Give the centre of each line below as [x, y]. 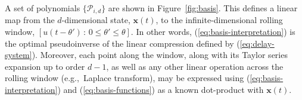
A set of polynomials [43, 8]
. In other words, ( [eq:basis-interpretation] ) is [213, 32]
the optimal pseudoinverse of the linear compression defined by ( [122, 43]
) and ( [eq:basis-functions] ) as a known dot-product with [161, 90]
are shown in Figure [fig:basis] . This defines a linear [203, 8]
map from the [30, 20]
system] [18, 55]
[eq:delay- [257, 43]
